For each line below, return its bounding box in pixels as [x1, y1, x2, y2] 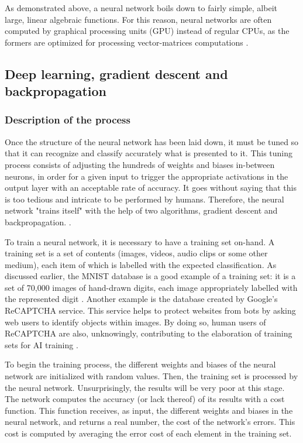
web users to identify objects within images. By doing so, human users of [5, 315, 266, 328]
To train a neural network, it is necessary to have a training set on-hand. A [5, 235, 275, 248]
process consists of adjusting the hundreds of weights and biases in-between [5, 158, 275, 170]
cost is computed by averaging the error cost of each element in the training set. [5, 427, 292, 439]
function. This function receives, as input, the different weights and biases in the [5, 404, 293, 416]
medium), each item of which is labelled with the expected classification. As [5, 258, 277, 270]
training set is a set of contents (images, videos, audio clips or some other [5, 247, 268, 259]
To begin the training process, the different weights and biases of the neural [5, 358, 276, 370]
